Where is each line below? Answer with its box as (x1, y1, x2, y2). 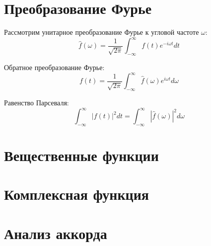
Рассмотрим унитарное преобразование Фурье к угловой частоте (4, 27, 199, 37)
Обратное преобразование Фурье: (4, 62, 105, 73)
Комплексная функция (4, 184, 149, 204)
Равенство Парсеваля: (4, 97, 69, 107)
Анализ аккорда (4, 223, 107, 243)
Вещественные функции (4, 145, 159, 165)
